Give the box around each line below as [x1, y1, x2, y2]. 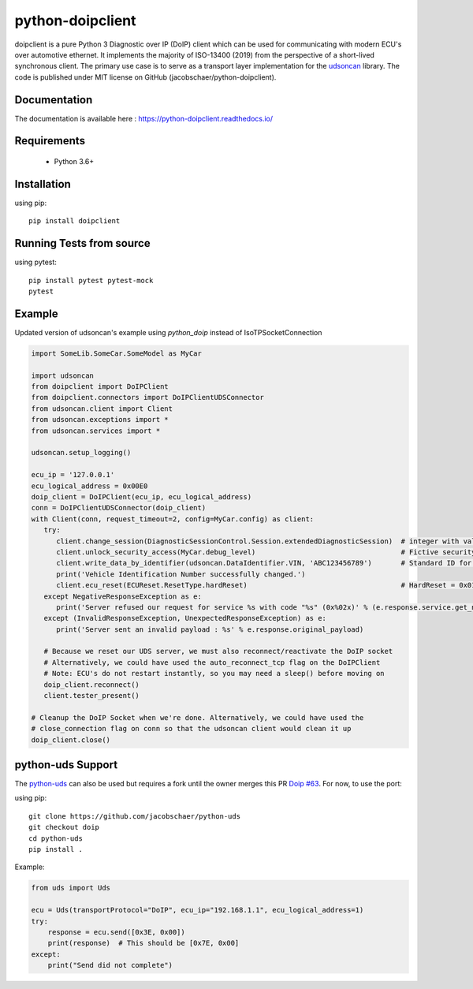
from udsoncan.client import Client [31, 404, 173, 413]
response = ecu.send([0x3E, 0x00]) [47, 927, 185, 936]
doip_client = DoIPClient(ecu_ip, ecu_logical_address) [31, 492, 252, 501]
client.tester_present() [43, 691, 140, 700]
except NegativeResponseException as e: [43, 592, 203, 601]
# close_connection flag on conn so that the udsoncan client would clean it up [31, 724, 352, 733]
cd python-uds [28, 834, 83, 843]
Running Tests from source [14, 237, 151, 250]
